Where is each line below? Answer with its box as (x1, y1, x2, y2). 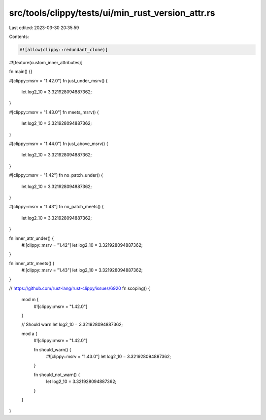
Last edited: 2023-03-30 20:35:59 (9, 25, 79, 31)
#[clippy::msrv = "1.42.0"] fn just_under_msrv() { (9, 77, 108, 83)
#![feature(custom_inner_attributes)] (9, 59, 83, 65)
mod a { (21, 331, 37, 337)
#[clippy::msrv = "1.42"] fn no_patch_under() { (9, 172, 103, 178)
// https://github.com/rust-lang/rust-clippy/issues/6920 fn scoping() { (9, 285, 150, 291)
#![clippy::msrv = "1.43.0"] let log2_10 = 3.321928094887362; (46, 353, 171, 360)
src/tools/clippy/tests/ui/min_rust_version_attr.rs (9, 7, 215, 18)
